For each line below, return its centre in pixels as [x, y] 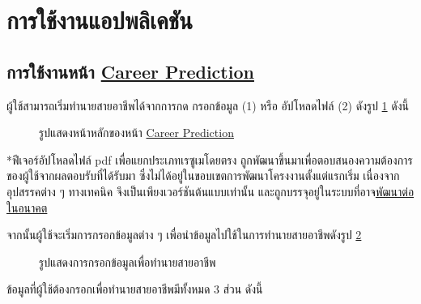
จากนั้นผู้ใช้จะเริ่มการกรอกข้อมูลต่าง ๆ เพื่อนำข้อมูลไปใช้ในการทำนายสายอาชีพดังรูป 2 [184, 235]
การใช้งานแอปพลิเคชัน [100, 20]
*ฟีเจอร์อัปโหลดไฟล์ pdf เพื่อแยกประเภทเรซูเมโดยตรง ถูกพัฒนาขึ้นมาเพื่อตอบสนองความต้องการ [210, 159]
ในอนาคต [27, 207]
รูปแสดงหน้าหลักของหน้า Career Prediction [136, 133]
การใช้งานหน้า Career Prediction [130, 71]
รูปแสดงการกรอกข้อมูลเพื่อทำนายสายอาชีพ [128, 261]
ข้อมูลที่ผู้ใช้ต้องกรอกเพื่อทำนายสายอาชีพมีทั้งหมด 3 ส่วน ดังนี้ [135, 289]
